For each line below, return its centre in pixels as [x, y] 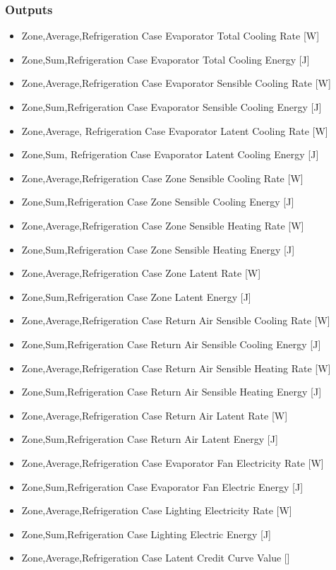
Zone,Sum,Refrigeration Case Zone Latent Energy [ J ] [136, 296]
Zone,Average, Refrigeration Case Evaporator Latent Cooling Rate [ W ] [175, 130]
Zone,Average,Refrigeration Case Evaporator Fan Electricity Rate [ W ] [173, 462]
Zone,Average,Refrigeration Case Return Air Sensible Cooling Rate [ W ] [176, 320]
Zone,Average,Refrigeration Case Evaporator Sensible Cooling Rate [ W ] [176, 83]
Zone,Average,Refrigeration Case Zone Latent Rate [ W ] [141, 273]
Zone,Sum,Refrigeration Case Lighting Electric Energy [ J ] [146, 534]
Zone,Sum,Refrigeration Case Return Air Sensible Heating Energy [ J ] [172, 392]
